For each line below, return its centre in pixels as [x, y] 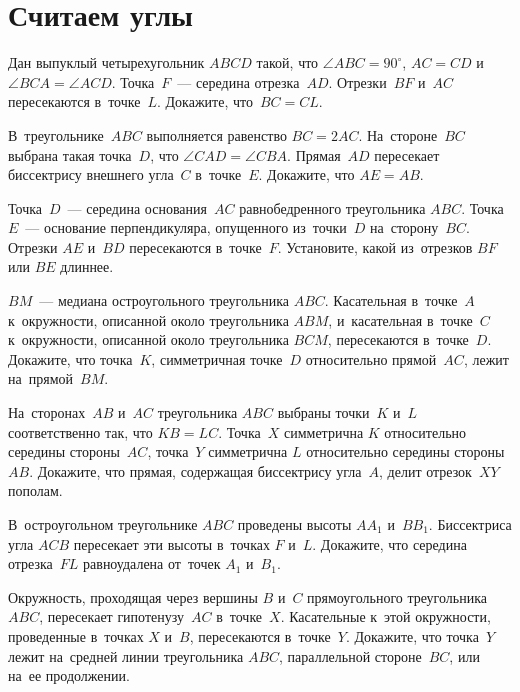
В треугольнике [56, 134]
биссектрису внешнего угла [91, 174]
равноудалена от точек [152, 563]
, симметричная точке [217, 358]
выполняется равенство [216, 134]
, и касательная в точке [400, 319]
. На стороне [398, 134]
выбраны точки [323, 412]
